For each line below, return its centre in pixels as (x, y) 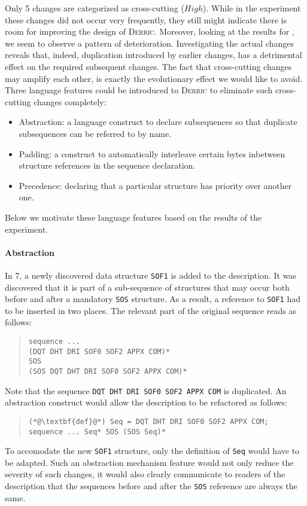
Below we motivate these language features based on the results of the (133, 217)
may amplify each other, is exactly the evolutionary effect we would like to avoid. (154, 78)
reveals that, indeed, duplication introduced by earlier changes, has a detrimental (153, 55)
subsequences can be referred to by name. (95, 133)
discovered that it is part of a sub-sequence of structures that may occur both (147, 287)
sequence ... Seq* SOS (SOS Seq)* (97, 432)
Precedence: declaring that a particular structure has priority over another (155, 185)
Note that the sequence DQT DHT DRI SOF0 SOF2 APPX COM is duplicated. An (146, 390)
